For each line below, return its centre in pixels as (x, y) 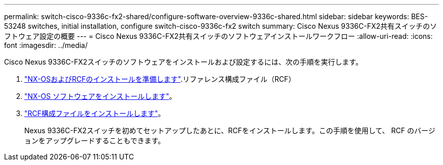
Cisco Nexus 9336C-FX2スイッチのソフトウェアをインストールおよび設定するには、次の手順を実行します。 (183, 62)
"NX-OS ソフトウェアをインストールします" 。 (100, 96)
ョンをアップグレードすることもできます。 (95, 141)
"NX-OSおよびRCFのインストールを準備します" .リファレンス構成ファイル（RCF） (160, 79)
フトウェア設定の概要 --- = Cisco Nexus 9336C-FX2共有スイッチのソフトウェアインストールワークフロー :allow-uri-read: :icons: (218, 36)
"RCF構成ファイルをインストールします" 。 (95, 113)
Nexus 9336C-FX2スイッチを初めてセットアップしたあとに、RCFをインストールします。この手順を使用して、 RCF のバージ (230, 130)
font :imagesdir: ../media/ (46, 45)
